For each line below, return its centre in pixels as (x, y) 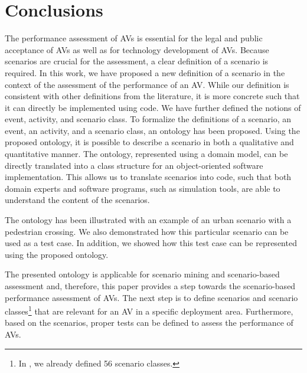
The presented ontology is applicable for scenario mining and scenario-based (142, 274)
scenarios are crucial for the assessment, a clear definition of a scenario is (137, 61)
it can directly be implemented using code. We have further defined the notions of (153, 107)
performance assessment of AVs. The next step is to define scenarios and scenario (151, 297)
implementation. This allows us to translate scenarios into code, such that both (148, 177)
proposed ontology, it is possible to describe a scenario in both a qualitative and (149, 142)
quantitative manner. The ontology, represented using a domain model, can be (146, 154)
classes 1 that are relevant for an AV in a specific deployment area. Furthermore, (149, 310)
